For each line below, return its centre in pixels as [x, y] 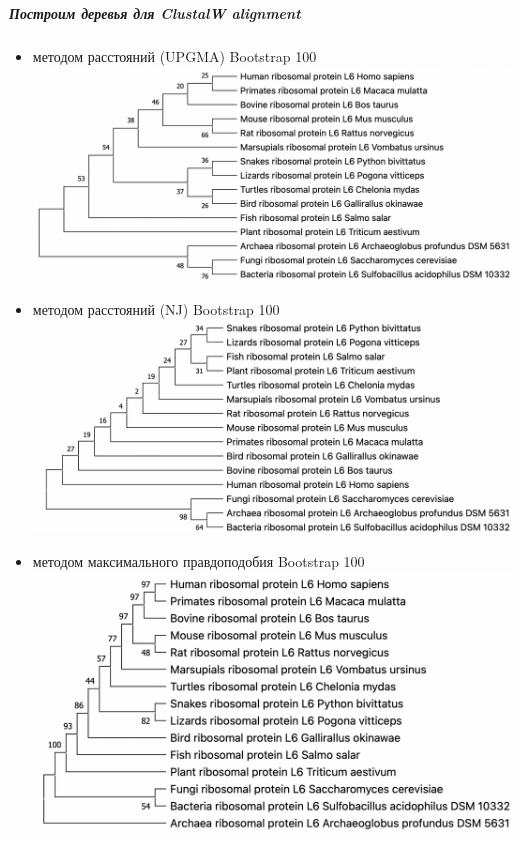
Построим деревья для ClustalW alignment [155, 12]
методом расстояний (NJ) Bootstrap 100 [156, 308]
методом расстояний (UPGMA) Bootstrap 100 [174, 55]
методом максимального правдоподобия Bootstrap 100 [198, 560]
